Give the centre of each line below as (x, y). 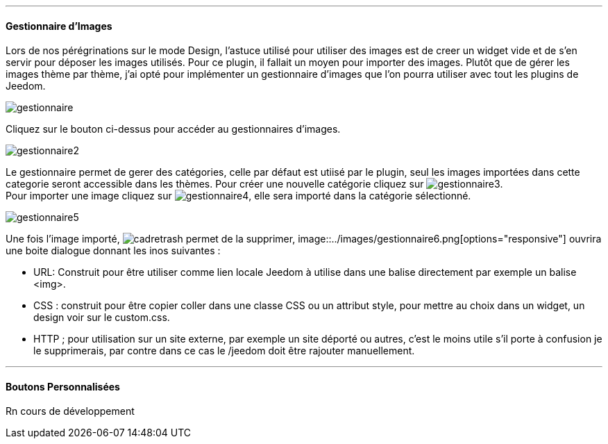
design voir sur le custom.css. (102, 318)
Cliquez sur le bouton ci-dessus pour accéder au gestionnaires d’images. (173, 129)
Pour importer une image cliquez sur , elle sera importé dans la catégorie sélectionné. (238, 196)
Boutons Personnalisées (63, 386)
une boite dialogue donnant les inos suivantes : (113, 251)
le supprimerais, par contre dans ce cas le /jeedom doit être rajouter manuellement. (224, 351)
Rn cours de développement (70, 411)
